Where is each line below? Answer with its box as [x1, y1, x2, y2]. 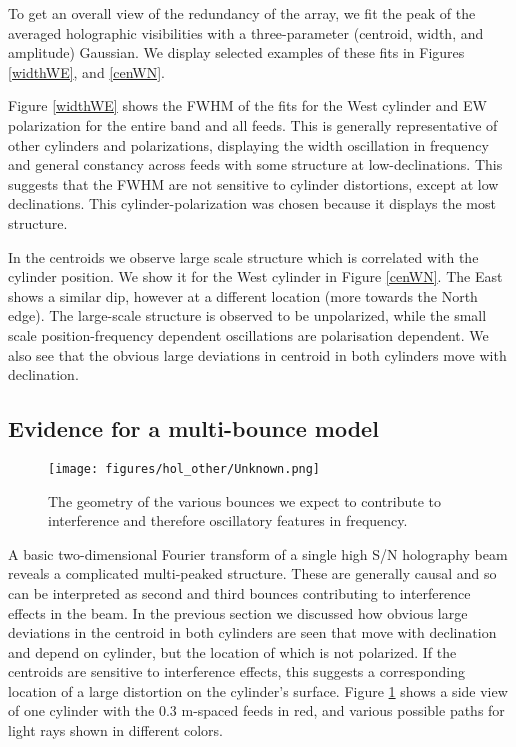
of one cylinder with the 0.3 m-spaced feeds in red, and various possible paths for [8, 700, 505, 721]
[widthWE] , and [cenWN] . [8, 61, 165, 82]
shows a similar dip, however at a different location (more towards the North [8, 285, 478, 306]
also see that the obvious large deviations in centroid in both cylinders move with [8, 344, 507, 365]
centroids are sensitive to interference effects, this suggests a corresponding [8, 661, 466, 682]
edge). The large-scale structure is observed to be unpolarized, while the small [8, 305, 487, 326]
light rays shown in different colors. [8, 720, 224, 741]
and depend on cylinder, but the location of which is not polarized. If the [8, 641, 457, 662]
